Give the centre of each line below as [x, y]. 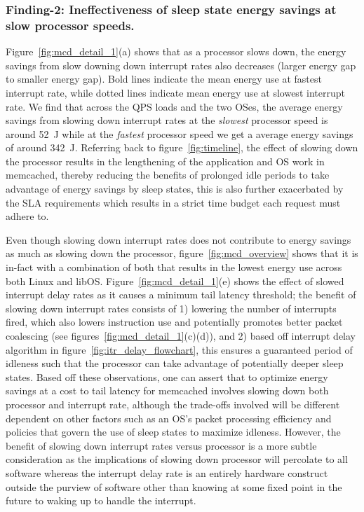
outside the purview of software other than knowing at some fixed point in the [174, 486]
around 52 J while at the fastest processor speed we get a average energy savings [180, 133]
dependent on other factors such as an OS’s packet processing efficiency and [169, 418]
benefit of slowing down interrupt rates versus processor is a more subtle [161, 445]
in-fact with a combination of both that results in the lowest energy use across [174, 267]
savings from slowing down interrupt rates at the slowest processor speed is [167, 120]
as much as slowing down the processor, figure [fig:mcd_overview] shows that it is [182, 253]
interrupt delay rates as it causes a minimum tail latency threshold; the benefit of [181, 295]
